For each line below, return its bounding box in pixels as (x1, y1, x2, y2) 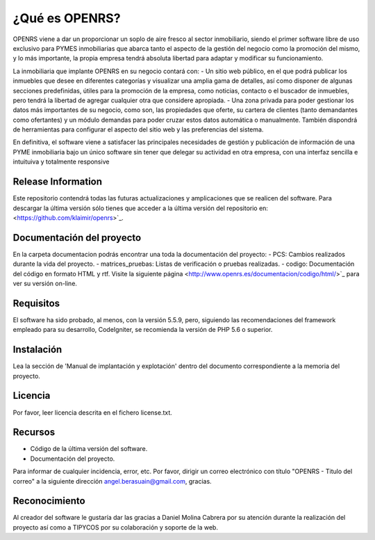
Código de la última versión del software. (30, 445, 148, 453)
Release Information (12, 176, 103, 188)
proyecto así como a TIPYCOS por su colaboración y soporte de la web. (12, 523, 219, 532)
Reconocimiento (12, 495, 86, 507)
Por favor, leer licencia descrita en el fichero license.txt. (12, 408, 173, 417)
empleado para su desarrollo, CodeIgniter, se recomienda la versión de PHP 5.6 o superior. (12, 326, 273, 334)
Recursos (12, 427, 56, 438)
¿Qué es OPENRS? (12, 10, 121, 26)
